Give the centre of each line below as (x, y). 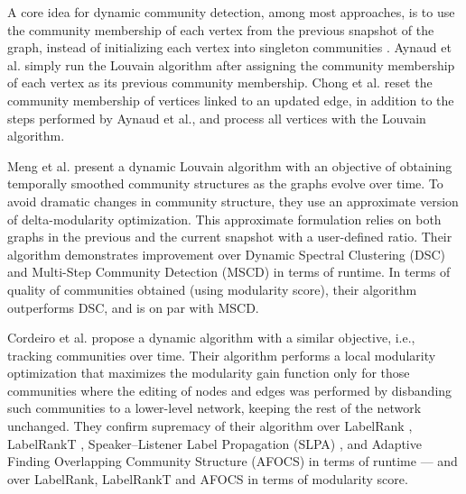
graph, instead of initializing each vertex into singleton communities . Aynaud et (229, 47)
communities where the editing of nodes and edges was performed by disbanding (230, 390)
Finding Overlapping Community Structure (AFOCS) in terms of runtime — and (233, 461)
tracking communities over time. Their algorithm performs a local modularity (222, 355)
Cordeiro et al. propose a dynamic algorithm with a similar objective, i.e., (211, 338)
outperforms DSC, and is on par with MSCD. (133, 307)
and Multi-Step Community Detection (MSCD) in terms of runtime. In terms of (229, 272)
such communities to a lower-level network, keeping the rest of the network (214, 408)
